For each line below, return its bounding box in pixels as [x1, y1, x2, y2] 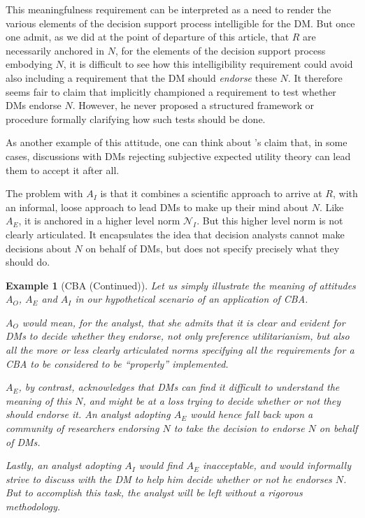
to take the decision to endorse [173, 421, 305, 436]
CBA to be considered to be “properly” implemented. [6, 356, 229, 370]
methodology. [6, 499, 61, 513]
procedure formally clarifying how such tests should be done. [6, 111, 266, 126]
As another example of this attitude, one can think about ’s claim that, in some [6, 135, 348, 150]
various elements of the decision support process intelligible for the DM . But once [6, 15, 355, 30]
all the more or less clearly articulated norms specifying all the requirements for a [6, 343, 355, 357]
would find [138, 458, 183, 473]
